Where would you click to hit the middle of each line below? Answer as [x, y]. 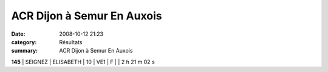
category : [24, 42]
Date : [18, 34]
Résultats [71, 42]
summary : [25, 51]
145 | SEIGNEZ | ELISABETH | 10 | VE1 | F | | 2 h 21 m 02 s [83, 62]
